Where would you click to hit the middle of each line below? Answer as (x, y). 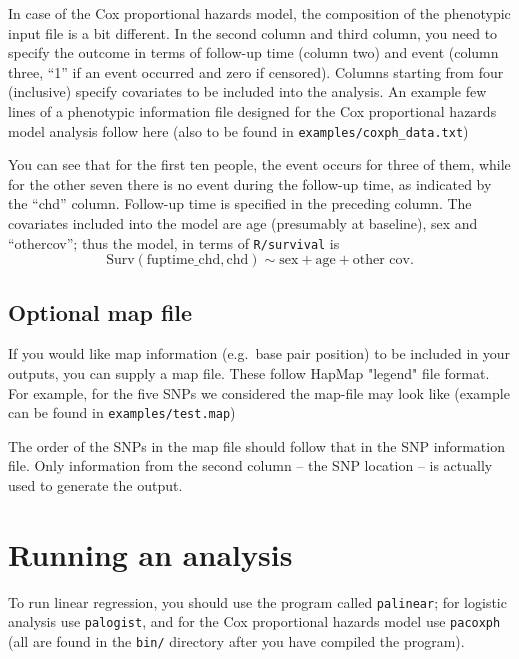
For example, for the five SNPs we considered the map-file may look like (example (259, 392)
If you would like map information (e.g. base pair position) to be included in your (259, 353)
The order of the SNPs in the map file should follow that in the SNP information (256, 445)
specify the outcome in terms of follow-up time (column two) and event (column (253, 52)
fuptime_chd (183, 260)
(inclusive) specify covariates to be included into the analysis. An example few (247, 91)
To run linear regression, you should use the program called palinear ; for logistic (257, 601)
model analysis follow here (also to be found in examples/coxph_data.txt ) (238, 130)
